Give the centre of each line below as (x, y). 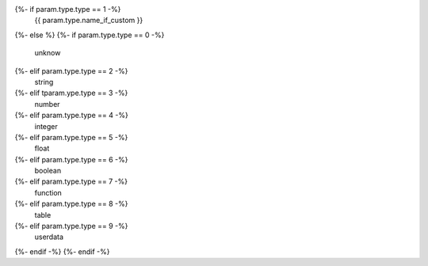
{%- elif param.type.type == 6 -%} (71, 159)
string (44, 82)
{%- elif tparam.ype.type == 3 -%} (71, 93)
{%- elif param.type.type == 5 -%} (71, 137)
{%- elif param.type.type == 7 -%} (71, 181)
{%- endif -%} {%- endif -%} (62, 251)
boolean (48, 171)
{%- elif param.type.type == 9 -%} (71, 226)
